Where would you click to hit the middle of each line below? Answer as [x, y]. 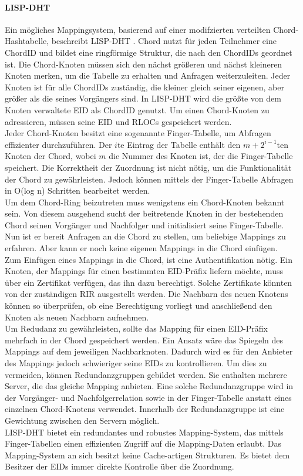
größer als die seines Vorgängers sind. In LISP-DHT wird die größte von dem [143, 98]
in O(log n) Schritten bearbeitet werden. [78, 190]
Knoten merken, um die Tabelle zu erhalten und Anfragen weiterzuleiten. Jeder [148, 75]
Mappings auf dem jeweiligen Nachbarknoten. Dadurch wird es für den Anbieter [149, 351]
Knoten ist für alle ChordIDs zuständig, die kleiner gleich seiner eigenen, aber [144, 87]
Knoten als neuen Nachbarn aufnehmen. [77, 317]
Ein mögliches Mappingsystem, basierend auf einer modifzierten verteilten [138, 29]
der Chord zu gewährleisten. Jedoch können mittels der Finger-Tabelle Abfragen [149, 179]
